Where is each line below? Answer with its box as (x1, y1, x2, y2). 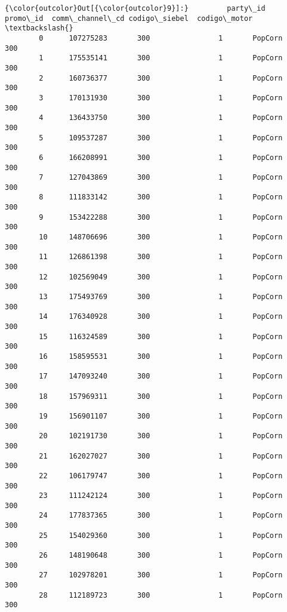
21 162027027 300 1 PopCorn (39, 451, 283, 460)
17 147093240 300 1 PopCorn (39, 372, 283, 381)
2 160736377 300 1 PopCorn (39, 73, 283, 82)
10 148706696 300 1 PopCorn (39, 233, 283, 242)
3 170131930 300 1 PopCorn (39, 93, 283, 102)
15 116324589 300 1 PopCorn (39, 332, 283, 341)
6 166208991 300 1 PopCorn (39, 153, 283, 162)
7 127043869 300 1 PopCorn (39, 173, 283, 182)
